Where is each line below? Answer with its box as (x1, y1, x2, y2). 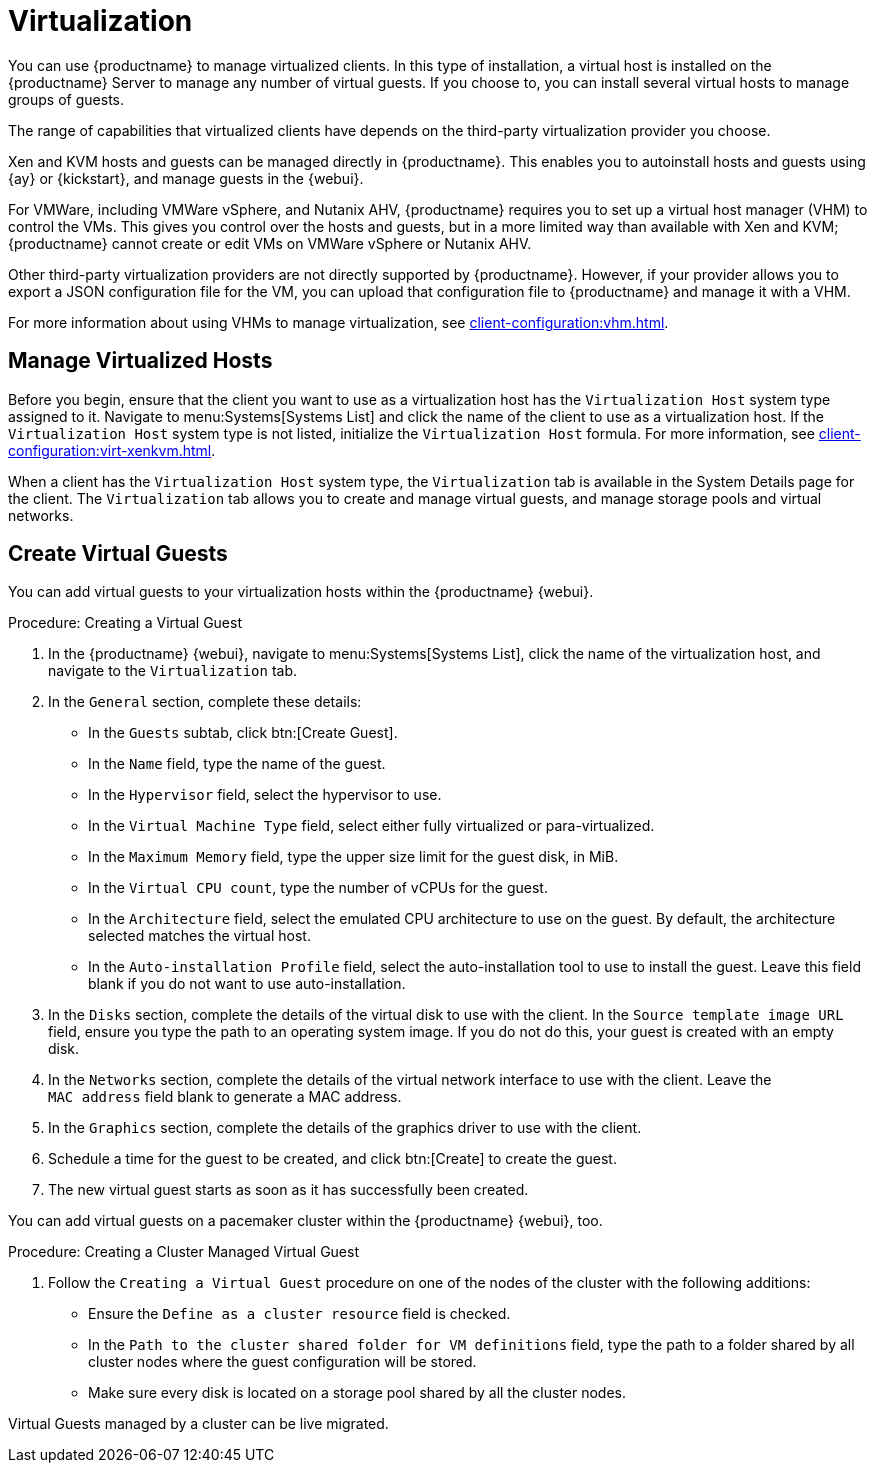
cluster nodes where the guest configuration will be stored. (88, 1353, 477, 1371)
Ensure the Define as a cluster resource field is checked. (88, 1305, 511, 1323)
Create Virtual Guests (8, 541, 228, 567)
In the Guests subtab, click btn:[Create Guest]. (88, 724, 398, 742)
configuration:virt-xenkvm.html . (8, 441, 216, 459)
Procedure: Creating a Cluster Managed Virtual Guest (8, 1243, 359, 1261)
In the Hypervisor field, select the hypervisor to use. (88, 786, 442, 804)
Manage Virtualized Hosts (8, 348, 273, 374)
